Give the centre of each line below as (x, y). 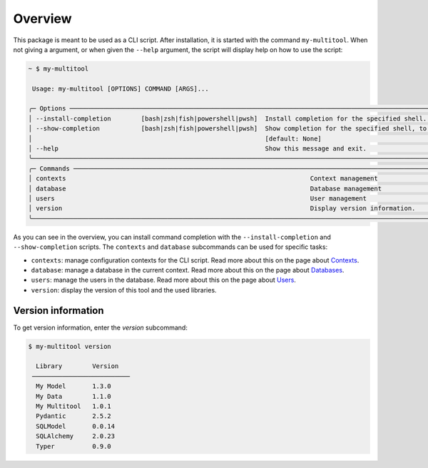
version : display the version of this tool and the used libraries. (124, 290)
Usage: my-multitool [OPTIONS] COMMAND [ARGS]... (121, 88)
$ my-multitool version (70, 346)
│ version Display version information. (222, 208)
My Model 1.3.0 (74, 386)
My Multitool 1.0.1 (74, 406)
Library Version (77, 366)
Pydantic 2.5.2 (74, 416)
